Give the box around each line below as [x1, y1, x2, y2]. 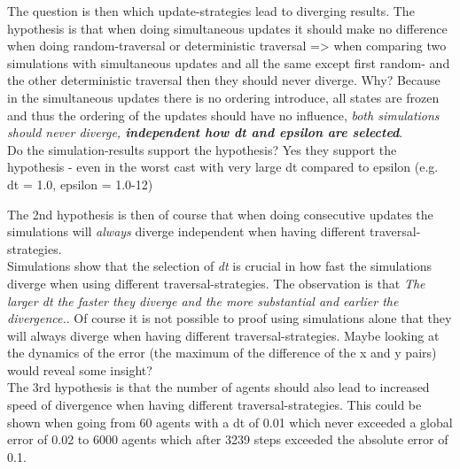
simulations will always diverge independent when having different [7, 222, 366, 241]
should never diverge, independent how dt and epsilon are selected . [7, 123, 403, 142]
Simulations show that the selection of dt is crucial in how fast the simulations [7, 257, 433, 275]
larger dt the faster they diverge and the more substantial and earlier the [7, 291, 399, 310]
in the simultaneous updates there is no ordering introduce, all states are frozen [7, 88, 440, 106]
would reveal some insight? [7, 360, 152, 379]
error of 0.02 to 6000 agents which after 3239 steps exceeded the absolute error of [7, 430, 448, 449]
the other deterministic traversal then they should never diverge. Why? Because [7, 71, 441, 89]
